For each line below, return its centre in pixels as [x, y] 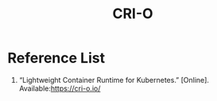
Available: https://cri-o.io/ [60, 88]
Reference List [56, 58]
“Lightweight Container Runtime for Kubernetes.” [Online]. [114, 80]
